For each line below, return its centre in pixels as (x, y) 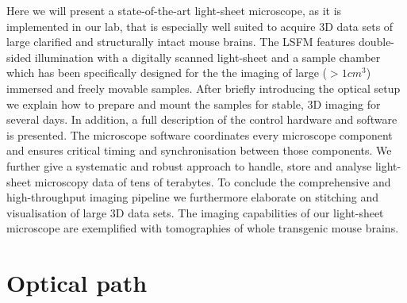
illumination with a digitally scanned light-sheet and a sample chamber (207, 57)
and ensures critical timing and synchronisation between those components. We (199, 150)
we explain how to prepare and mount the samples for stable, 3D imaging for (194, 104)
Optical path (77, 283)
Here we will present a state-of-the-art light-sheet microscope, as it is (174, 10)
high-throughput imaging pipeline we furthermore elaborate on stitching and (192, 197)
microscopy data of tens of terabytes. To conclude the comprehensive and (213, 181)
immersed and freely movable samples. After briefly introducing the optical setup (203, 88)
